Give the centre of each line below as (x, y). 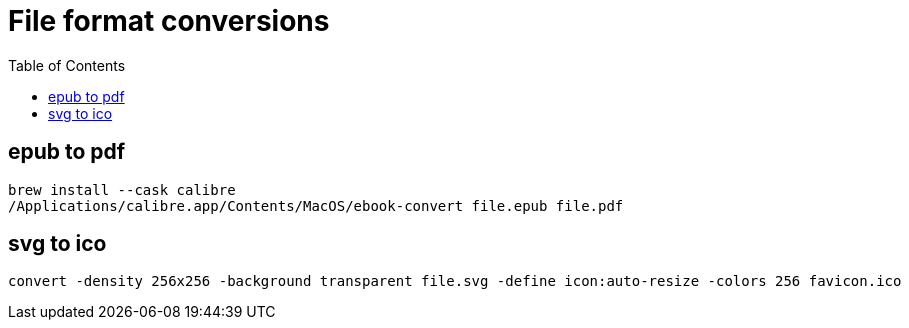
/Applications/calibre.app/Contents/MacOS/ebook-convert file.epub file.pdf (316, 205)
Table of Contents (67, 65)
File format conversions (169, 21)
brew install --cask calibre (122, 189)
